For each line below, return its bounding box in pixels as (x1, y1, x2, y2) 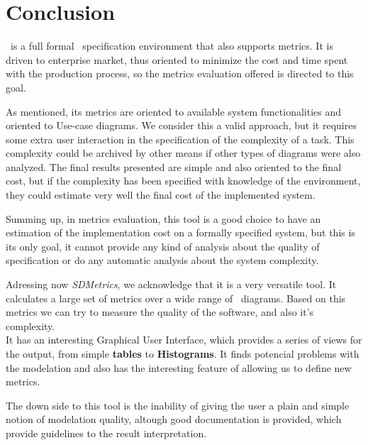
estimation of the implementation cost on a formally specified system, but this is (6, 225, 355, 240)
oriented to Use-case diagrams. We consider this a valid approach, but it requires (6, 118, 357, 133)
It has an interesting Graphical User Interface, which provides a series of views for (6, 332, 362, 347)
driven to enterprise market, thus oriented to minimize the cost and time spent (6, 52, 348, 67)
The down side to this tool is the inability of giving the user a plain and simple (6, 397, 350, 412)
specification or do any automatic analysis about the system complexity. (6, 253, 319, 268)
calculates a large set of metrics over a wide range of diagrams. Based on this (6, 290, 346, 305)
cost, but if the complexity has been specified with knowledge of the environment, (6, 173, 361, 188)
